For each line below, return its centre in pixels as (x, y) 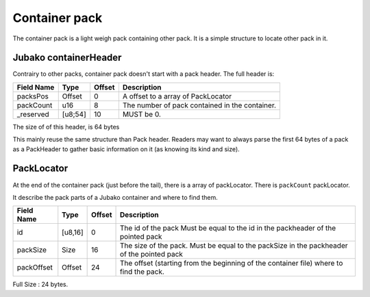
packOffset (35, 268)
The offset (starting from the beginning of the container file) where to (232, 263)
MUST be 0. (141, 114)
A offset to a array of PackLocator (177, 96)
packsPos (33, 96)
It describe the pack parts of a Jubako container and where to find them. (115, 197)
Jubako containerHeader (67, 58)
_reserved (33, 114)
